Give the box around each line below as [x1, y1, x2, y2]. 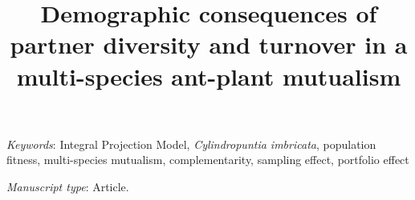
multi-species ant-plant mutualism [16, 59, 401, 92]
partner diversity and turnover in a [10, 28, 408, 61]
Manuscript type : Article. [6, 178, 129, 194]
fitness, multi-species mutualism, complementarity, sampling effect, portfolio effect [6, 151, 409, 168]
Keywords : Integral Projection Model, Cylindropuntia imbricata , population [6, 135, 376, 152]
